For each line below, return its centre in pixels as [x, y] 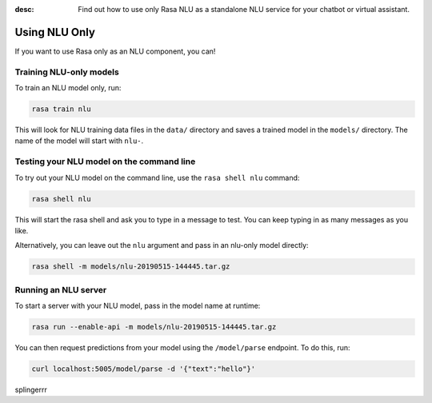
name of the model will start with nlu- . [79, 141]
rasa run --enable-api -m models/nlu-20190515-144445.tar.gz [154, 327]
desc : [24, 9]
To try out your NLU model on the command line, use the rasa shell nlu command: [157, 178]
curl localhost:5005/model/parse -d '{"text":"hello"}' [144, 369]
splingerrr [31, 389]
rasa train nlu [61, 109]
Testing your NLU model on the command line [105, 162]
